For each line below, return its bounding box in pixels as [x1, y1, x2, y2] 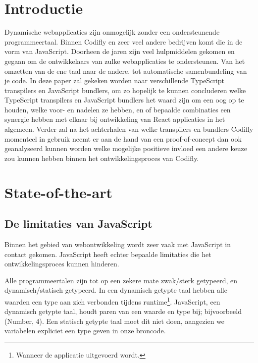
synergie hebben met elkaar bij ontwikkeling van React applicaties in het [4, 114, 225, 124]
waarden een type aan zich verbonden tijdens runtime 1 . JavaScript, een [4, 295, 220, 307]
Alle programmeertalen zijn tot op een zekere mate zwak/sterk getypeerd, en [4, 275, 238, 285]
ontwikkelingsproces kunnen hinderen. [4, 259, 119, 269]
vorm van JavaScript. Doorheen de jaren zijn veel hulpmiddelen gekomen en [4, 46, 235, 56]
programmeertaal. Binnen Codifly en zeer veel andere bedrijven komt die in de [4, 36, 243, 47]
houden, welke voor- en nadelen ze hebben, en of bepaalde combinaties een [4, 104, 231, 114]
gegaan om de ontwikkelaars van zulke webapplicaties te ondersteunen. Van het [4, 55, 245, 66]
